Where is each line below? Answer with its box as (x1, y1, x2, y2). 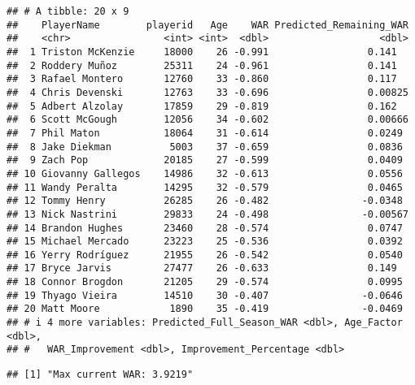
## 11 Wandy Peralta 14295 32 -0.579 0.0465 (7, 181, 403, 193)
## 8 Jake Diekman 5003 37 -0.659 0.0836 (7, 141, 403, 153)
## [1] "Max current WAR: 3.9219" (7, 369, 194, 381)
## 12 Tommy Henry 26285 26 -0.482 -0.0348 (7, 195, 403, 207)
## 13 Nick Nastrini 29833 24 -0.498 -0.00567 (7, 208, 408, 220)
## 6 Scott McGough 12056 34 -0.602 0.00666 (7, 114, 408, 126)
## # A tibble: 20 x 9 (7, 6, 129, 17)
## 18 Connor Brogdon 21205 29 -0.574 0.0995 (7, 276, 403, 288)
